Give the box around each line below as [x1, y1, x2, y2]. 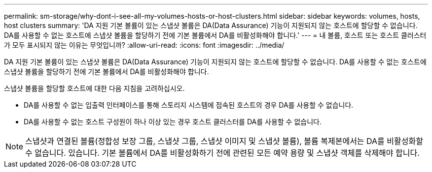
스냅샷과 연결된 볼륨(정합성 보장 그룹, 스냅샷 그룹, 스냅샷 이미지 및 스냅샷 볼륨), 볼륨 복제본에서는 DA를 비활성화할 [25, 136, 423, 146]
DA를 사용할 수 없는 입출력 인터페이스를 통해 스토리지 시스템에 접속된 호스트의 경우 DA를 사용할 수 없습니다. [24, 101, 354, 109]
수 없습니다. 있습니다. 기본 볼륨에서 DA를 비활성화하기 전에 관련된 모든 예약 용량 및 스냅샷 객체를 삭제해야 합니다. [25, 148, 420, 158]
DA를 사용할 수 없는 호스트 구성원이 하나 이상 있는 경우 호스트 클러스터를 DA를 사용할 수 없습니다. [24, 117, 322, 126]
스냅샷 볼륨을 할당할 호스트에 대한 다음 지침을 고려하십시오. [4, 84, 185, 92]
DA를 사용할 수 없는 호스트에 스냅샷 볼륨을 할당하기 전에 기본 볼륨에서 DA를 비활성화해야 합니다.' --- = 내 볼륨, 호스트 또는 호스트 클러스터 [4, 31, 427, 39]
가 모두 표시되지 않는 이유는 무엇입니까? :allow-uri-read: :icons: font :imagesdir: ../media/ [4, 41, 285, 49]
